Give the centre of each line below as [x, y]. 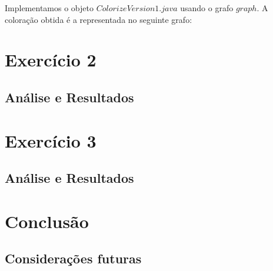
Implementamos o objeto [49, 8]
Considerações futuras [73, 258]
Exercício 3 [51, 140]
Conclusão [47, 221]
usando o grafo [207, 8]
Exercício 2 [51, 60]
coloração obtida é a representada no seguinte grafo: [99, 19]
